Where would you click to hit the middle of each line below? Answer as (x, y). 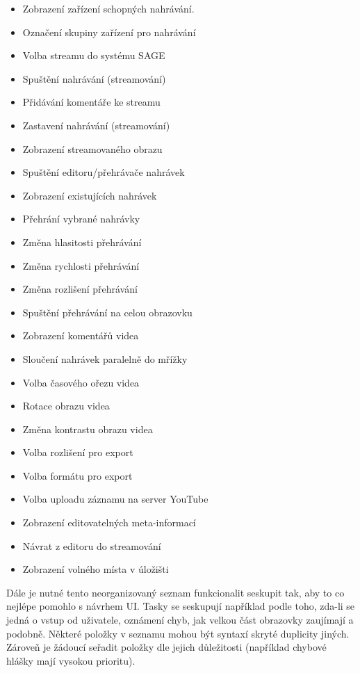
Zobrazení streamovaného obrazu (92, 148)
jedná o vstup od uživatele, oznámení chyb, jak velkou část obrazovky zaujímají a (180, 620)
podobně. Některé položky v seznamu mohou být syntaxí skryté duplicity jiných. (178, 633)
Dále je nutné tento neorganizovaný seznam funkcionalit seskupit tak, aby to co (175, 592)
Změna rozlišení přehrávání (80, 289)
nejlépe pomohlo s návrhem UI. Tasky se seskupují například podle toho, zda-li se (181, 606)
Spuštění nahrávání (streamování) (94, 78)
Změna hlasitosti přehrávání (82, 242)
